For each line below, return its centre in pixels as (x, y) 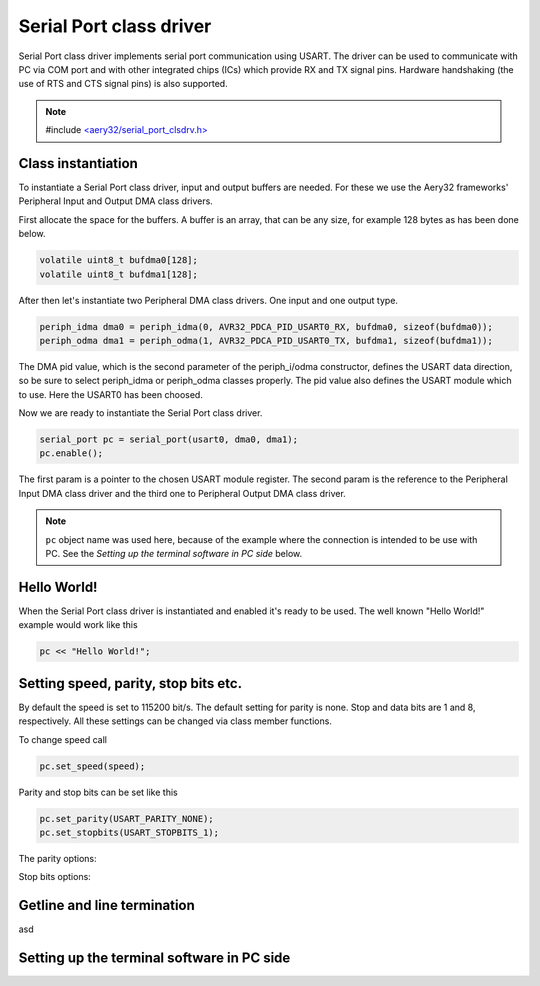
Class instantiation (78, 163)
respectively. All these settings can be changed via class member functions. (175, 721)
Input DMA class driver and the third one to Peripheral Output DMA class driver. (182, 493)
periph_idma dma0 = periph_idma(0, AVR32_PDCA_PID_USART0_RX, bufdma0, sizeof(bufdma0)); (266, 326)
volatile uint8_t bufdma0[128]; (119, 260)
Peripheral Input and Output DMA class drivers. (116, 201)
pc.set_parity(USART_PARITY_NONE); (126, 818)
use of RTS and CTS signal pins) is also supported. (123, 84)
